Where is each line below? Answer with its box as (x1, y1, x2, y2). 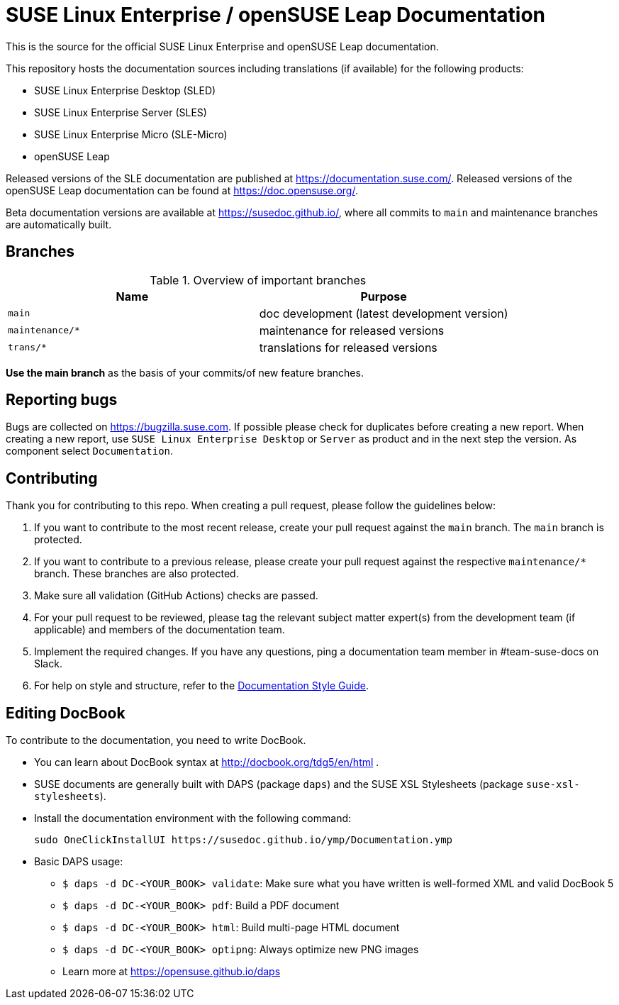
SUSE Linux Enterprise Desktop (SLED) (34, 84, 216, 96)
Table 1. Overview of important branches (150, 272, 367, 287)
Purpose (360, 289, 407, 304)
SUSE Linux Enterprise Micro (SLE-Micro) (34, 128, 228, 140)
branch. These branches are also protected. (34, 567, 239, 580)
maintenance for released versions (259, 323, 445, 338)
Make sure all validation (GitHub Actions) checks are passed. (34, 589, 318, 602)
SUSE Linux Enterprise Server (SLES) (34, 106, 207, 118)
